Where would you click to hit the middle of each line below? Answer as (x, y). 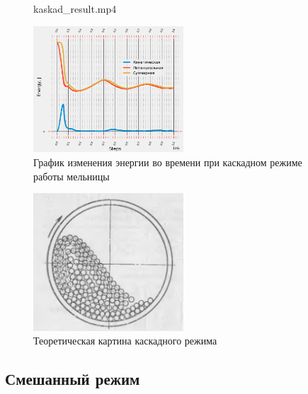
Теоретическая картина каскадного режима (125, 341)
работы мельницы (72, 176)
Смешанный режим (73, 379)
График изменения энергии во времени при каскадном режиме (168, 162)
